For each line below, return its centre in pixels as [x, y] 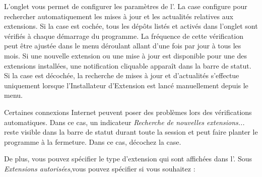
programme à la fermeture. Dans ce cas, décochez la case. [93, 141]
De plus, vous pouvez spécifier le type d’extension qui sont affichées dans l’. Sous [128, 159]
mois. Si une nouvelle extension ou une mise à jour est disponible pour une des [125, 55]
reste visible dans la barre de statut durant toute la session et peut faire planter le [131, 132]
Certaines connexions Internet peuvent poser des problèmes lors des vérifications [128, 112]
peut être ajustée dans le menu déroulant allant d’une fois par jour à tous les [123, 46]
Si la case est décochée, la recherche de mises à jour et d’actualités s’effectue [122, 75]
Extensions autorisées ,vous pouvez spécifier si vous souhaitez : [100, 168]
